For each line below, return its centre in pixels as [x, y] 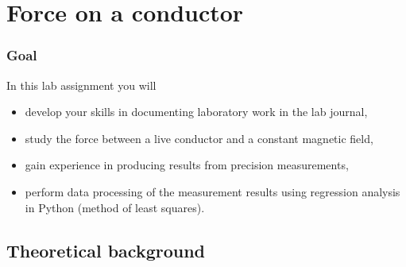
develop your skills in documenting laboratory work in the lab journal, [196, 112]
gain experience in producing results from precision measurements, [187, 165]
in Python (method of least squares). [115, 207]
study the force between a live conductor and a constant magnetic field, [199, 138]
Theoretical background [106, 250]
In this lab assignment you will [81, 85]
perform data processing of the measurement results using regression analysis [213, 191]
